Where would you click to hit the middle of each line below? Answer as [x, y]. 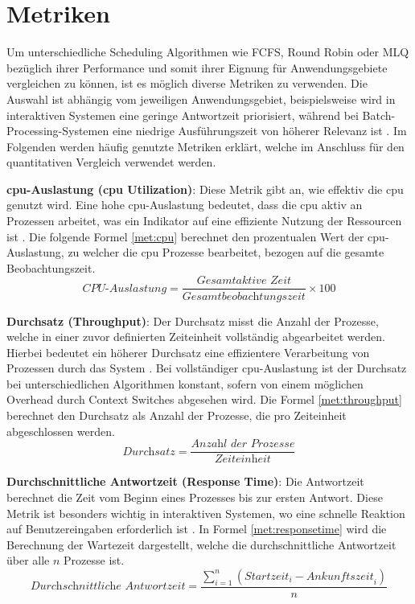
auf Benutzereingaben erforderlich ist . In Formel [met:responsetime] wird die [197, 529]
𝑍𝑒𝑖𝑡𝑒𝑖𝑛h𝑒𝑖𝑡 [243, 460]
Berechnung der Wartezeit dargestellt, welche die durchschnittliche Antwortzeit [201, 544]
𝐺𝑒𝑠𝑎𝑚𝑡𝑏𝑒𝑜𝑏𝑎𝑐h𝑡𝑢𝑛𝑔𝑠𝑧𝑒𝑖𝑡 [244, 296]
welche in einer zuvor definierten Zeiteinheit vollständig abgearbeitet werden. [196, 337]
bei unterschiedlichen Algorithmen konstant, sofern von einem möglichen [185, 383]
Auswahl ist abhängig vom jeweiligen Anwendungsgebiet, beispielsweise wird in [201, 99]
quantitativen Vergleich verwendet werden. [111, 162]
